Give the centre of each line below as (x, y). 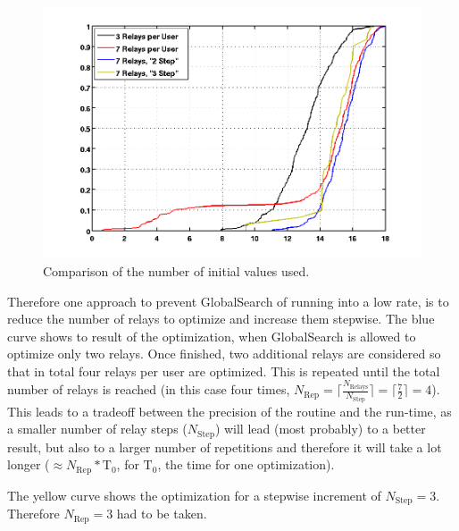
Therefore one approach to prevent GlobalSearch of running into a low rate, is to (228, 301)
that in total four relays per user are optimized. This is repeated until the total (224, 371)
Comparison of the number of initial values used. (176, 270)
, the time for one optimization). (246, 464)
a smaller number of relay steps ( (97, 429)
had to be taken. (162, 514)
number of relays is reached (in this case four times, (149, 389)
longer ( (29, 464)
